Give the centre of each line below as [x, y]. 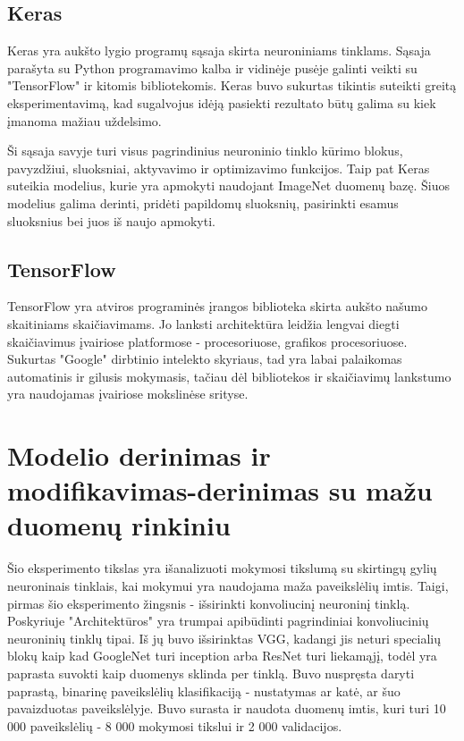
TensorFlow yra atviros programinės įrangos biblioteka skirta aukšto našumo [218, 306]
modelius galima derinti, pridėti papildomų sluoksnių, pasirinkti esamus [203, 202]
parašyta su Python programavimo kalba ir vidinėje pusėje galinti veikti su [212, 67]
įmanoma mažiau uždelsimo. [84, 120]
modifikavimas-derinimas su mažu [220, 490]
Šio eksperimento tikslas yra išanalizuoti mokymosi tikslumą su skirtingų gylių [222, 568]
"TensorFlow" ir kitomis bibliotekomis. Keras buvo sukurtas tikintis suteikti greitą [232, 85]
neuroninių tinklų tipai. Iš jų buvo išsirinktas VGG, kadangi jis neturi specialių [224, 638]
